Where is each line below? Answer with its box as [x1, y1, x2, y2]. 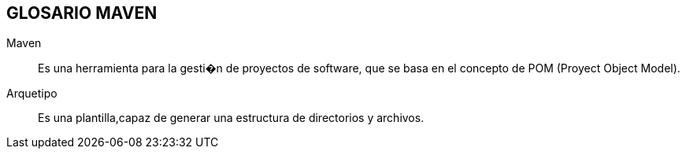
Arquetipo [6, 87, 57, 101]
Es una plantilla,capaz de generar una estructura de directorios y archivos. [38, 111, 425, 125]
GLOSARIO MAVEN [6, 3, 158, 23]
